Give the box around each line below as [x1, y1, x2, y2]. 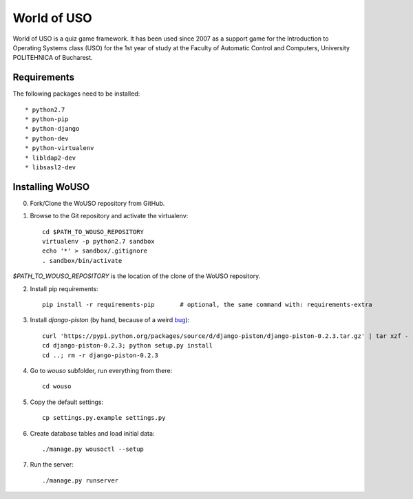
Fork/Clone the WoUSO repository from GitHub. [30, 199, 165, 207]
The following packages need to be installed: [12, 89, 140, 98]
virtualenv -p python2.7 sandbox [42, 237, 155, 246]
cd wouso [42, 383, 72, 390]
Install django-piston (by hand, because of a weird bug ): [30, 316, 190, 324]
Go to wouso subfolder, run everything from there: [30, 366, 173, 374]
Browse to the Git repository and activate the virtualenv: [30, 212, 189, 220]
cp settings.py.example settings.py [42, 414, 166, 422]
